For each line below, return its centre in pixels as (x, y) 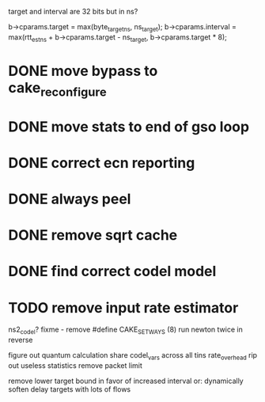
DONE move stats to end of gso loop (129, 127)
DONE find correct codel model (112, 271)
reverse (21, 340)
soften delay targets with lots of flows (70, 389)
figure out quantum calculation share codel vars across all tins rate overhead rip (133, 356)
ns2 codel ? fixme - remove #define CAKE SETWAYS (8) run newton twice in (125, 330)
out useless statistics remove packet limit (75, 365)
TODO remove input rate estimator (123, 307)
